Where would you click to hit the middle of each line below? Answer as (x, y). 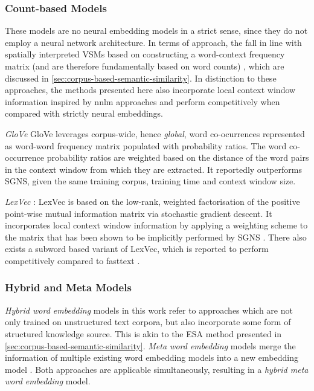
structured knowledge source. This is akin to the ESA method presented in (143, 333)
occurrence (25, 157)
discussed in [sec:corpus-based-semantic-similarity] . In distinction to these (141, 78)
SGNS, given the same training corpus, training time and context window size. (150, 181)
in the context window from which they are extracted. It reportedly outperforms (153, 169)
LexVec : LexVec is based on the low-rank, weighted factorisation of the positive (152, 201)
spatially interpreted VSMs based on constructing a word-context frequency (145, 54)
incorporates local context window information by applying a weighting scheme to (156, 225)
